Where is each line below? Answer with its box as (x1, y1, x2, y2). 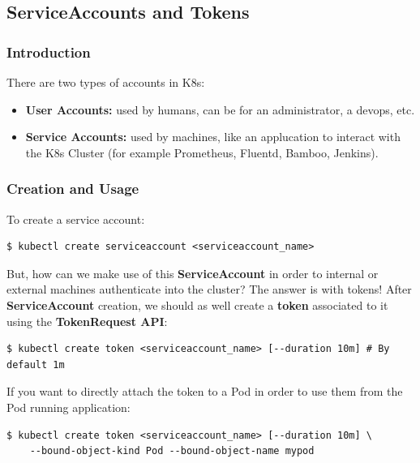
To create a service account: (6, 210, 145, 227)
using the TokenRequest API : (6, 312, 168, 329)
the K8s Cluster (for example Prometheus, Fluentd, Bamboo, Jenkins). (25, 144, 379, 161)
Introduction (6, 41, 91, 62)
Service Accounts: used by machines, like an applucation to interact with (25, 128, 401, 145)
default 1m (6, 358, 65, 371)
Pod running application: (6, 398, 131, 415)
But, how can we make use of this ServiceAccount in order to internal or (6, 264, 379, 281)
